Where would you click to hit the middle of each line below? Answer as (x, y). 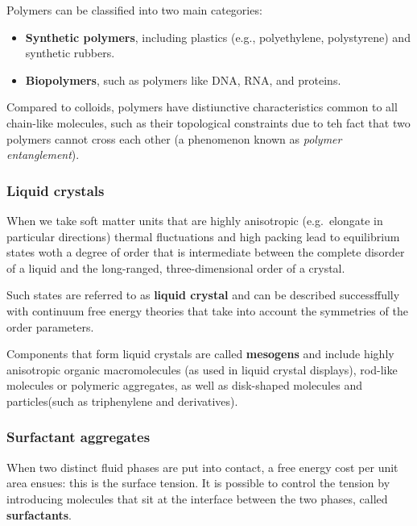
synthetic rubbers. (70, 53)
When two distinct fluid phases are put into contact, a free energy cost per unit (202, 467)
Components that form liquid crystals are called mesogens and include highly (200, 354)
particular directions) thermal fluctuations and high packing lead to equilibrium (203, 236)
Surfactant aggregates (78, 437)
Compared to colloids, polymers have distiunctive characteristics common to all (202, 107)
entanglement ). (43, 154)
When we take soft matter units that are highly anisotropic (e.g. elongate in (195, 220)
